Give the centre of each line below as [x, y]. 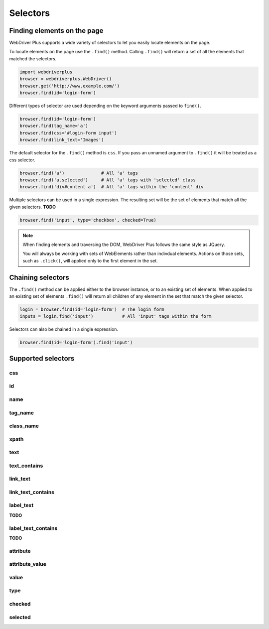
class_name [24, 426]
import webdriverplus [46, 72]
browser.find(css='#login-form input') [68, 133]
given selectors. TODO [33, 207]
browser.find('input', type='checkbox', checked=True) [88, 220]
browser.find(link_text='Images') [62, 140]
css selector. [22, 160]
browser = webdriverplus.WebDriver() [66, 79]
